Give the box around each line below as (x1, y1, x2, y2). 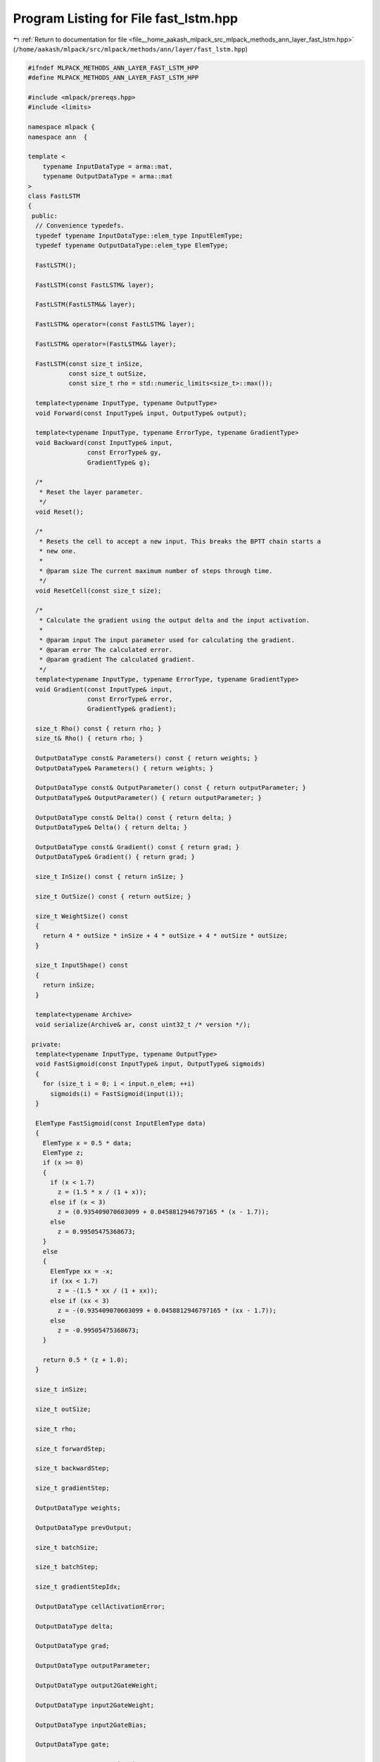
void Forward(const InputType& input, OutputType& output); (35, 409, 247, 417)
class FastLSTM (27, 192, 80, 200)
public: (32, 211, 58, 220)
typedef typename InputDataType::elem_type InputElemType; (35, 231, 243, 240)
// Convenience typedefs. (35, 222, 125, 230)
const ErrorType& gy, (87, 448, 162, 457)
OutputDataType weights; (35, 1503, 121, 1512)
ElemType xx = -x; (50, 1267, 114, 1275)
